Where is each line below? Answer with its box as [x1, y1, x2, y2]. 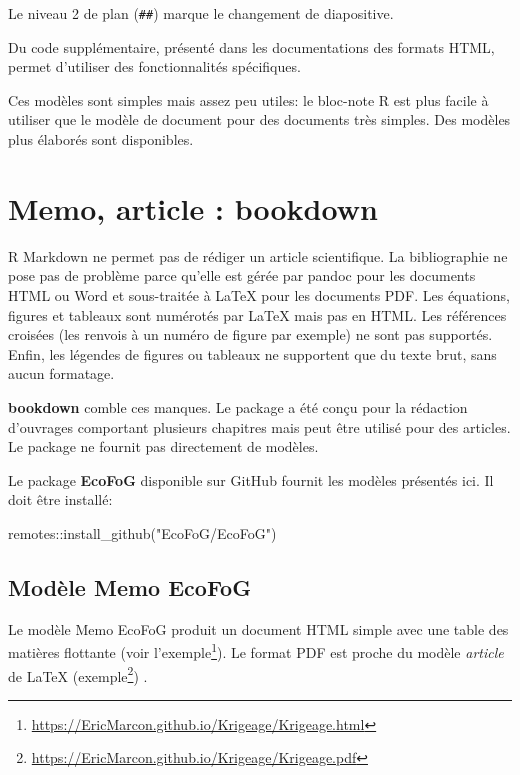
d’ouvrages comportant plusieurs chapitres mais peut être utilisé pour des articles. [8, 416, 511, 437]
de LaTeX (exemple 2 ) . [8, 662, 148, 686]
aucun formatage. [8, 363, 115, 384]
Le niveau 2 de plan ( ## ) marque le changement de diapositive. [8, 3, 394, 23]
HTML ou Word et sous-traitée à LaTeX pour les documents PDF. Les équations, [8, 284, 510, 305]
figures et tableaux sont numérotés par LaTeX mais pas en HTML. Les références [8, 304, 507, 325]
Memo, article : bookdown [8, 187, 378, 228]
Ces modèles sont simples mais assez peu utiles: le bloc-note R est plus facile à [8, 89, 489, 110]
